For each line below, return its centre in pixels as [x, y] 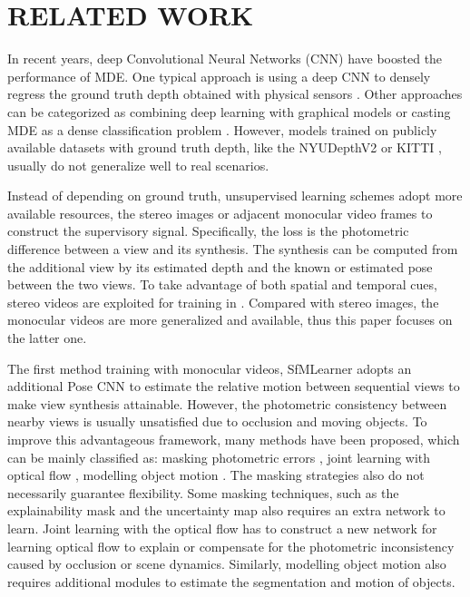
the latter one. [47, 338]
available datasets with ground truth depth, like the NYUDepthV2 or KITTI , [225, 147]
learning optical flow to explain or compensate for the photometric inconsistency [231, 546]
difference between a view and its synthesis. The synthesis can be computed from [233, 249]
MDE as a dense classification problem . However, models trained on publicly [222, 129]
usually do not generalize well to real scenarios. [138, 165]
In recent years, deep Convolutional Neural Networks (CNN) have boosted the [225, 59]
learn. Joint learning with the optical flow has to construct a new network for [222, 528]
